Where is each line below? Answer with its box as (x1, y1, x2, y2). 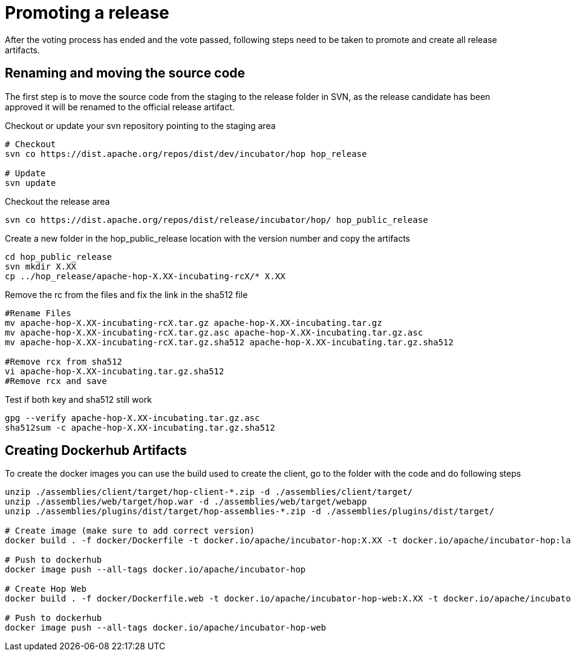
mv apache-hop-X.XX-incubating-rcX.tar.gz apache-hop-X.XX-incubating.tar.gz (5, 317, 382, 328)
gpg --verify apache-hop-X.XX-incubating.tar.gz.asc (5, 412, 260, 423)
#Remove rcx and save (5, 376, 107, 386)
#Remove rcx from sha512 (5, 356, 122, 366)
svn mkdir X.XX (5, 261, 77, 271)
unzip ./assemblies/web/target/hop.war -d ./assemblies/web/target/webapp (5, 497, 367, 507)
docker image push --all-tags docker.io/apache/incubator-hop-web (5, 623, 327, 633)
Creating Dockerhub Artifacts (5, 443, 187, 459)
